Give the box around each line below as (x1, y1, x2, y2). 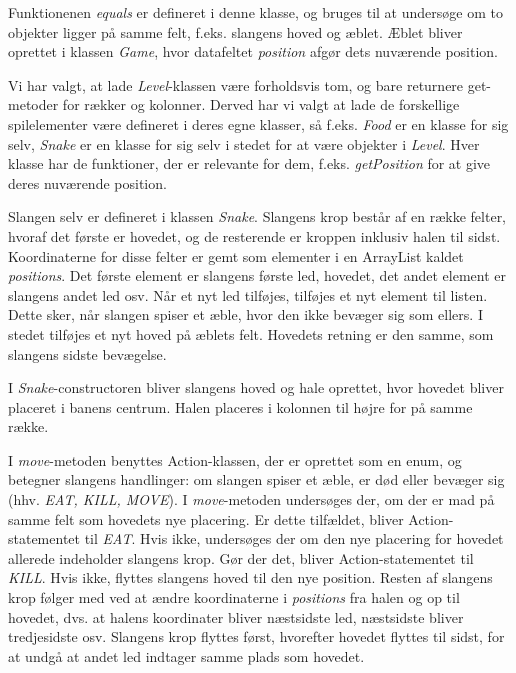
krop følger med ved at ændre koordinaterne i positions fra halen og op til (8, 587, 460, 608)
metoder (8, 94, 59, 115)
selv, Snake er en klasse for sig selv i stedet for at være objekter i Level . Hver (8, 133, 480, 154)
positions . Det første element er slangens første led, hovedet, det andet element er (8, 265, 507, 286)
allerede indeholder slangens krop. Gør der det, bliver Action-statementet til (8, 547, 474, 568)
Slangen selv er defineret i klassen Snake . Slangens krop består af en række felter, (8, 206, 507, 227)
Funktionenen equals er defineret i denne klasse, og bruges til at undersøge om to (8, 2, 503, 22)
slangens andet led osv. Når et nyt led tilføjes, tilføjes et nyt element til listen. (8, 284, 488, 305)
